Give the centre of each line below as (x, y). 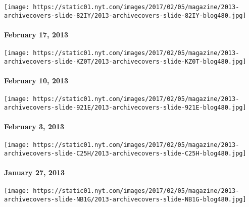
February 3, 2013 (34, 126)
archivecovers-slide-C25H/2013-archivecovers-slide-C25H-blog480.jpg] (125, 153)
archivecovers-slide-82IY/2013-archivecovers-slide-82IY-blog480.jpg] (125, 15)
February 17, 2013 (36, 34)
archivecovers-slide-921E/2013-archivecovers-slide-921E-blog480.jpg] (125, 107)
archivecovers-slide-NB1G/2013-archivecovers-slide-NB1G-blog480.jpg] (125, 200)
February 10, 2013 (36, 81)
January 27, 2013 (35, 172)
